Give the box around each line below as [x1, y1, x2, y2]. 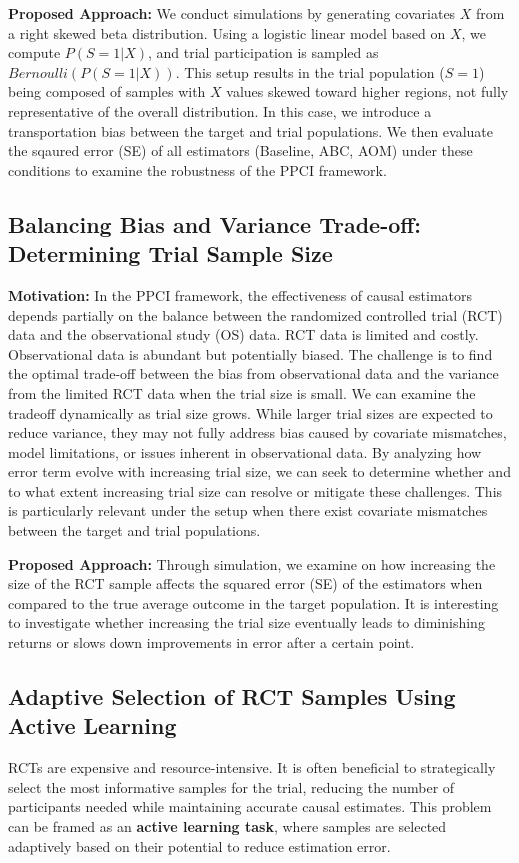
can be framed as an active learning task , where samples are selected [8, 816, 447, 836]
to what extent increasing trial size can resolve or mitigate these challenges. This [8, 480, 503, 501]
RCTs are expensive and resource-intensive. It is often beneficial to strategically [8, 757, 496, 778]
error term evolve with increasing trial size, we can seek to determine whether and [8, 461, 511, 482]
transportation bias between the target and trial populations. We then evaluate [8, 120, 493, 141]
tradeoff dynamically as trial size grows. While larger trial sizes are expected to [8, 402, 493, 423]
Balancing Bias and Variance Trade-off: [8, 208, 422, 239]
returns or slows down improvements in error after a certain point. [8, 632, 415, 653]
